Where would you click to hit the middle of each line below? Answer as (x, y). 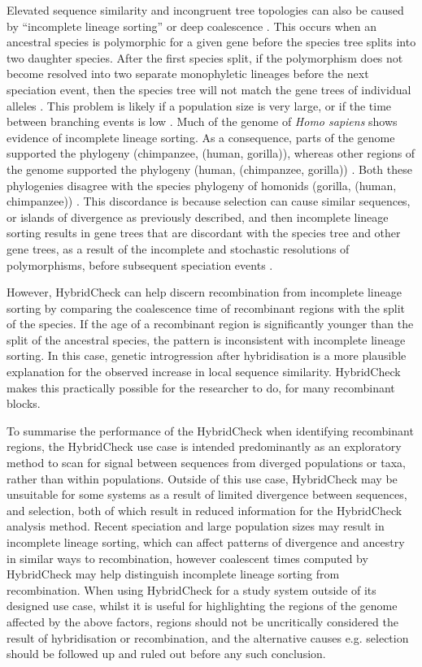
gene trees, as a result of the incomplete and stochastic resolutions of (178, 248)
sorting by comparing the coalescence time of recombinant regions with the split (206, 308)
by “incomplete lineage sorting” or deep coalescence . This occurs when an (191, 26)
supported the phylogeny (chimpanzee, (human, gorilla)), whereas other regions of (211, 153)
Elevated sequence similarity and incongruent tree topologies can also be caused (205, 10)
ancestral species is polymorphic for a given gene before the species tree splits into (211, 42)
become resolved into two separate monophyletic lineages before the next (188, 74)
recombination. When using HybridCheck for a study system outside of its (191, 589)
